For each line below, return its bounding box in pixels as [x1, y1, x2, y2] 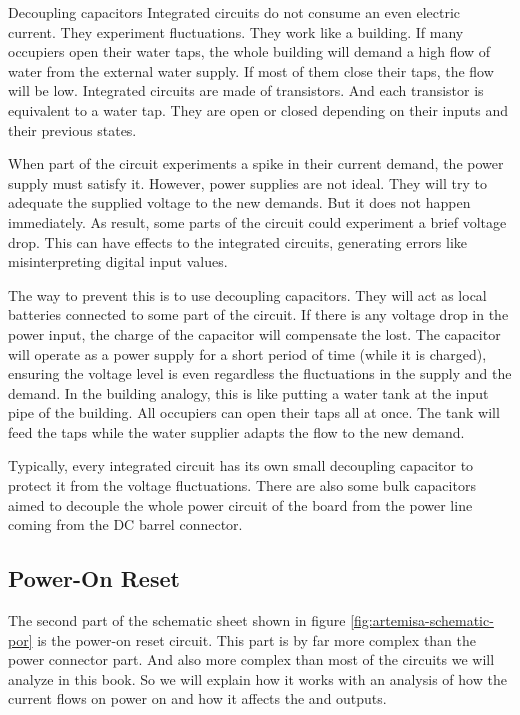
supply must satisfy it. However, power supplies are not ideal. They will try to [8, 172, 487, 193]
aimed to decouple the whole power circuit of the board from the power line [8, 494, 473, 515]
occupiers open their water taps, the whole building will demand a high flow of [8, 41, 491, 62]
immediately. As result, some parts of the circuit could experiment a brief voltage [8, 211, 507, 232]
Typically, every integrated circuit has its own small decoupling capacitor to [8, 455, 474, 476]
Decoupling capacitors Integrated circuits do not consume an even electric [8, 2, 461, 22]
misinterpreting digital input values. [8, 251, 228, 272]
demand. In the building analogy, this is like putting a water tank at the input [8, 382, 489, 403]
